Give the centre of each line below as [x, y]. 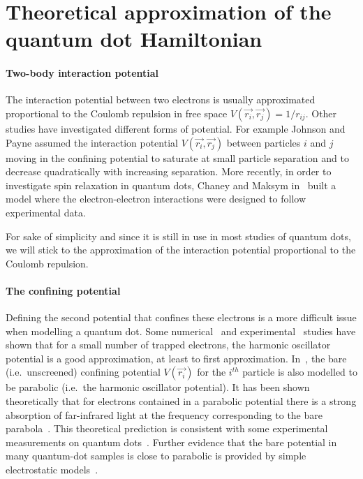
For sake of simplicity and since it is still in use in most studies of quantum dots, [178, 236]
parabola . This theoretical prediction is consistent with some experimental [167, 428]
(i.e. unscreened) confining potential [83, 372]
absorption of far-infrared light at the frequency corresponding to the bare [164, 414]
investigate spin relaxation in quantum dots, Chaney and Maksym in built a [171, 185]
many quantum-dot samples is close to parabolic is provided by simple [156, 456]
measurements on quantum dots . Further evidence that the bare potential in [171, 442]
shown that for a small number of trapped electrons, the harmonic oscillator [168, 345]
